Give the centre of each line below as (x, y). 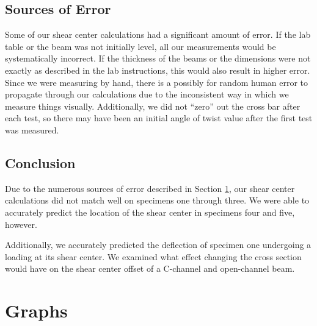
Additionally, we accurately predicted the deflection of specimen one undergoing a (158, 245)
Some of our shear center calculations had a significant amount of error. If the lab (158, 34)
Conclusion (40, 162)
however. (21, 224)
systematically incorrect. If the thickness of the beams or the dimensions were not (158, 58)
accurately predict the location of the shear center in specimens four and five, (150, 212)
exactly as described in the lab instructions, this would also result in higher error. (158, 70)
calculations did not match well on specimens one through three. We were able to (157, 200)
